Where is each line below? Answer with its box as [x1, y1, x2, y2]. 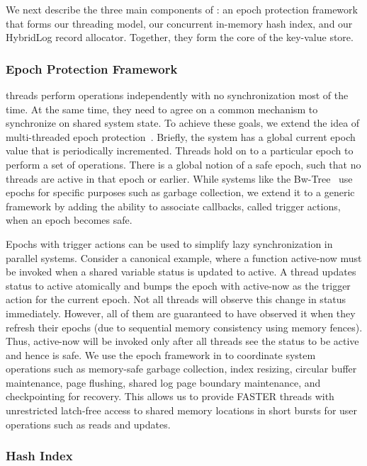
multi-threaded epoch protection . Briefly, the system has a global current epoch [6, 129, 356, 144]
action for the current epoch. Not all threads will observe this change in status [6, 292, 346, 307]
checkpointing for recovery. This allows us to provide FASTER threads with [6, 389, 334, 404]
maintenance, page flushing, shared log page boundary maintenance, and [6, 375, 321, 390]
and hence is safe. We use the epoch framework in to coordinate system [6, 347, 316, 362]
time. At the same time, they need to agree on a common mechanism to [6, 101, 318, 116]
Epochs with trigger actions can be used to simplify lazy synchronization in [6, 236, 333, 251]
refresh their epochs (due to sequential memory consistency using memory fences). [6, 319, 363, 334]
